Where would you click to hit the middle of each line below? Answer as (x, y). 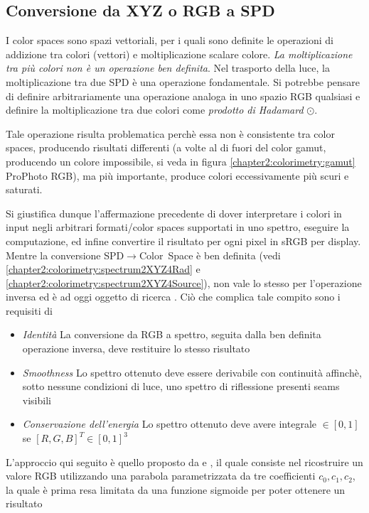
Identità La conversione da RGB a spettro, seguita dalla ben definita (172, 334)
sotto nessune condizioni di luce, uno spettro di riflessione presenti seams (181, 386)
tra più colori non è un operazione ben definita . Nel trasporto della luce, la (168, 68)
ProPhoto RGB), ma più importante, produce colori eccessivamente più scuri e (177, 175)
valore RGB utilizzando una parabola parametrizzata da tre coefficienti (161, 476)
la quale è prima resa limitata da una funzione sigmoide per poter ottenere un (176, 489)
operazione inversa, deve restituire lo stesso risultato (136, 349)
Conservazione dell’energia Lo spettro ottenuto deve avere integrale (170, 424)
